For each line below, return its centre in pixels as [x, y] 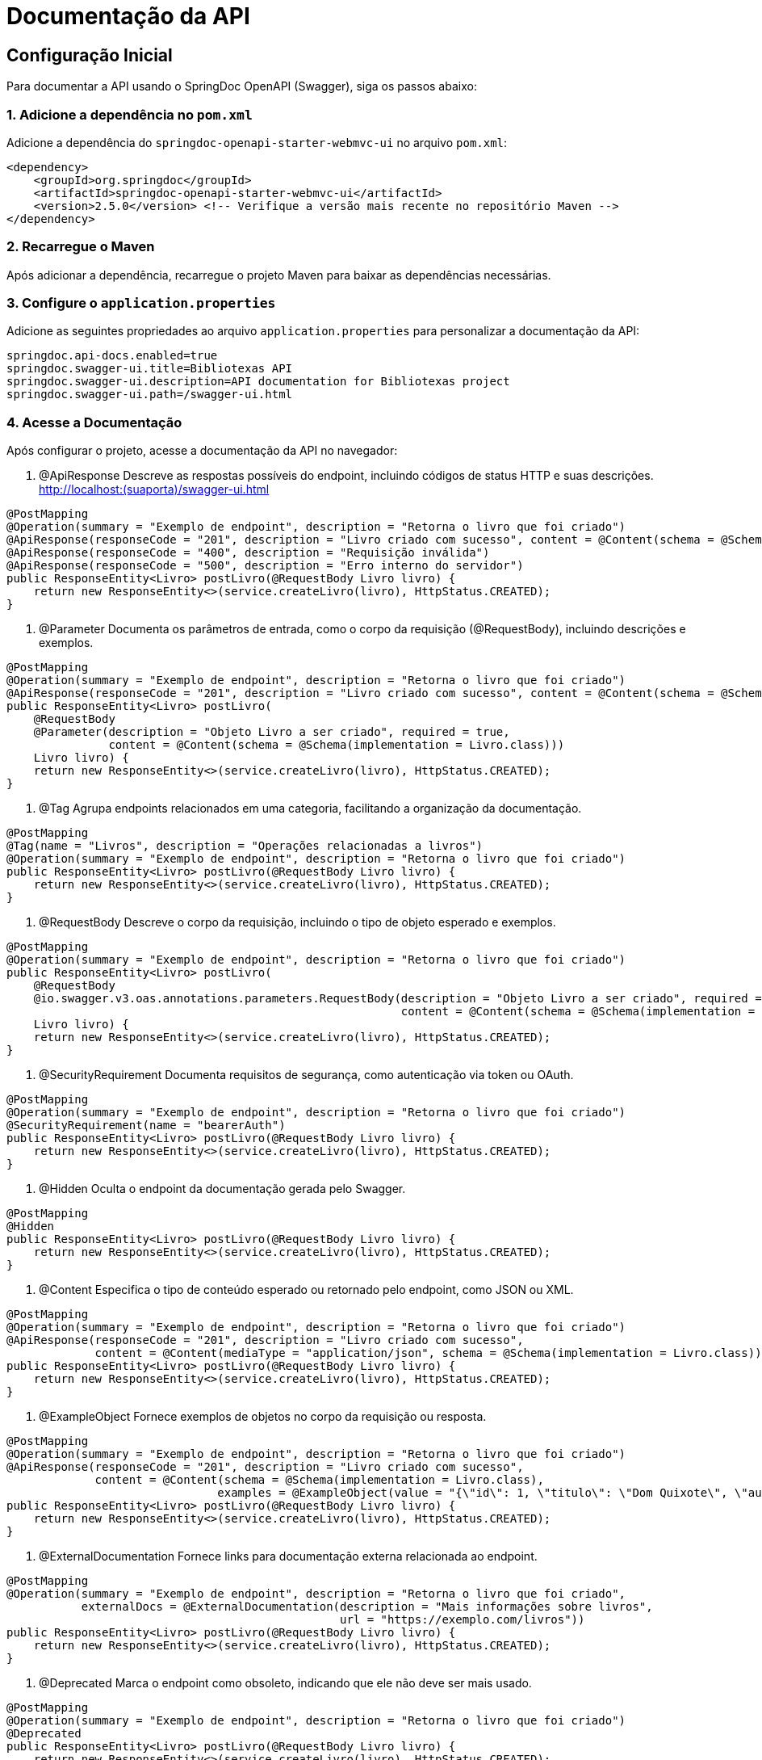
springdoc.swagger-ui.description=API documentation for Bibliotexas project [258, 382]
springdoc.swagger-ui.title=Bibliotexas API [150, 369]
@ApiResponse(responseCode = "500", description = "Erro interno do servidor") [265, 566]
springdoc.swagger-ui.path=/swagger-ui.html [150, 395]
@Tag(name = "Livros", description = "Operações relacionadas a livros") [245, 846]
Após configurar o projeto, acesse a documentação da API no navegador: [202, 451]
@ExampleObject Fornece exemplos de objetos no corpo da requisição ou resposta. [263, 1417]
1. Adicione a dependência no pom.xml [130, 114]
